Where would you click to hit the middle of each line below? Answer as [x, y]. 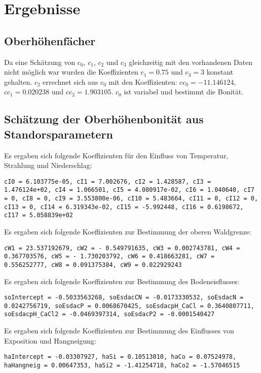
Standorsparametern [59, 134]
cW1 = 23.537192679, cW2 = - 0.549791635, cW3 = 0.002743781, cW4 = [122, 248]
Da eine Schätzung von [40, 62]
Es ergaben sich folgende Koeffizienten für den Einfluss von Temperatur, [116, 155]
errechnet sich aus [70, 81]
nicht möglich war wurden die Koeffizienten [71, 72]
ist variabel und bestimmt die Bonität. [184, 92]
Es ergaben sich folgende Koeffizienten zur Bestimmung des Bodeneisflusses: [122, 281]
